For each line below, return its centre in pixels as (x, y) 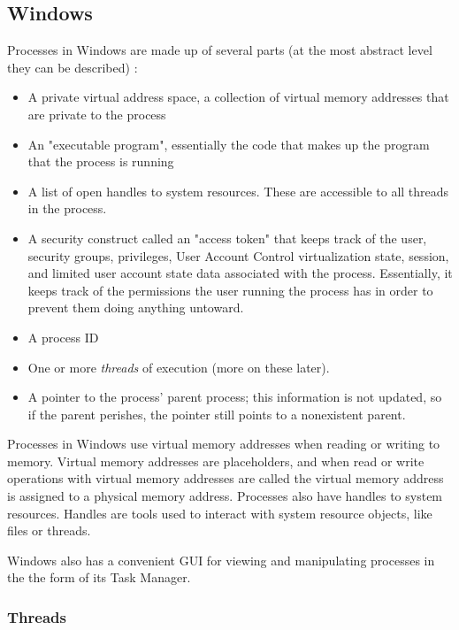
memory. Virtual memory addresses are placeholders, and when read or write (216, 461)
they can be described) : (73, 67)
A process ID (63, 337)
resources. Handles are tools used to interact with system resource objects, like (220, 513)
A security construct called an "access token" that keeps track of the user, (227, 238)
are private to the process (97, 114)
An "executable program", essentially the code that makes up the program (229, 144)
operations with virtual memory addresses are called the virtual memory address (226, 478)
